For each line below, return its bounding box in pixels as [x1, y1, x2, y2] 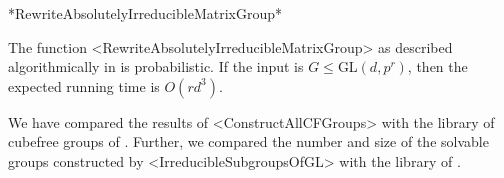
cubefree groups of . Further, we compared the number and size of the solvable [8, 131, 489, 152]
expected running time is [8, 75, 160, 96]
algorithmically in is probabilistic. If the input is [8, 56, 304, 77]
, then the [407, 56, 468, 77]
